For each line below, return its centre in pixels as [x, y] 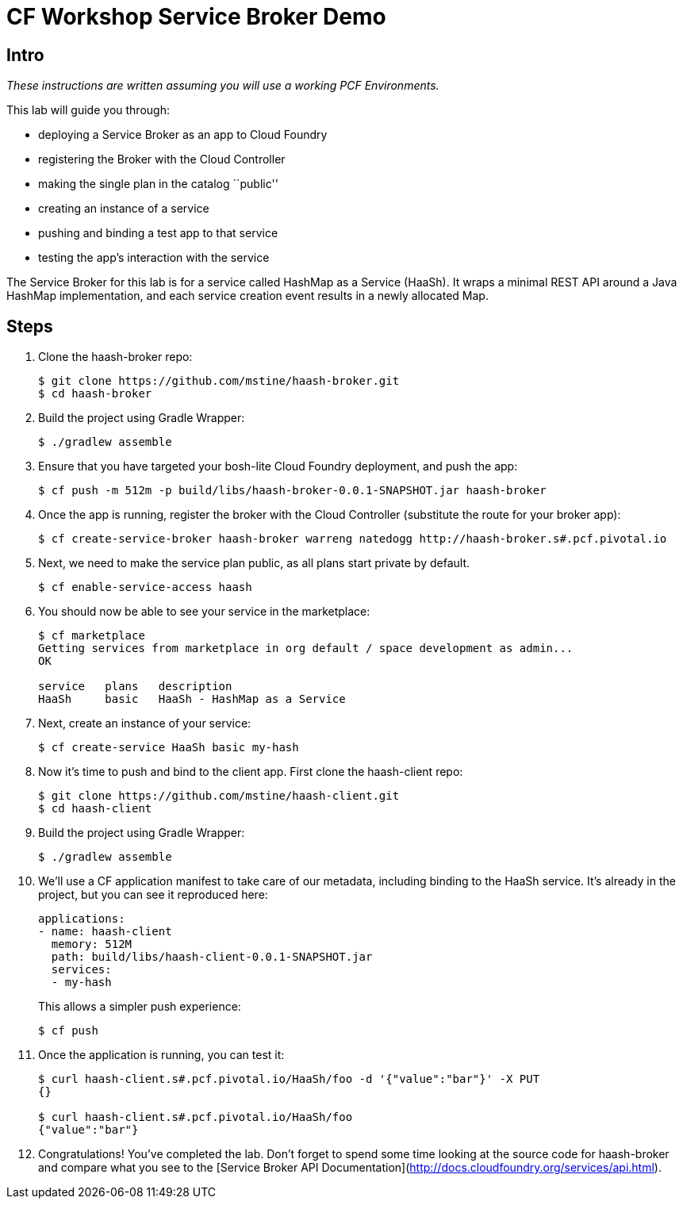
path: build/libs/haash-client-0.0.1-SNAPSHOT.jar [212, 957]
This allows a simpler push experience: [140, 1007]
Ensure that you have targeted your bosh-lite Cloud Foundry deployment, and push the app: [278, 466]
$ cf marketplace [92, 636]
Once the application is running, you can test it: [161, 1055]
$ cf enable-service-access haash [145, 587]
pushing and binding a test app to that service [158, 233]
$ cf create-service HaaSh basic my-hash [169, 748]
